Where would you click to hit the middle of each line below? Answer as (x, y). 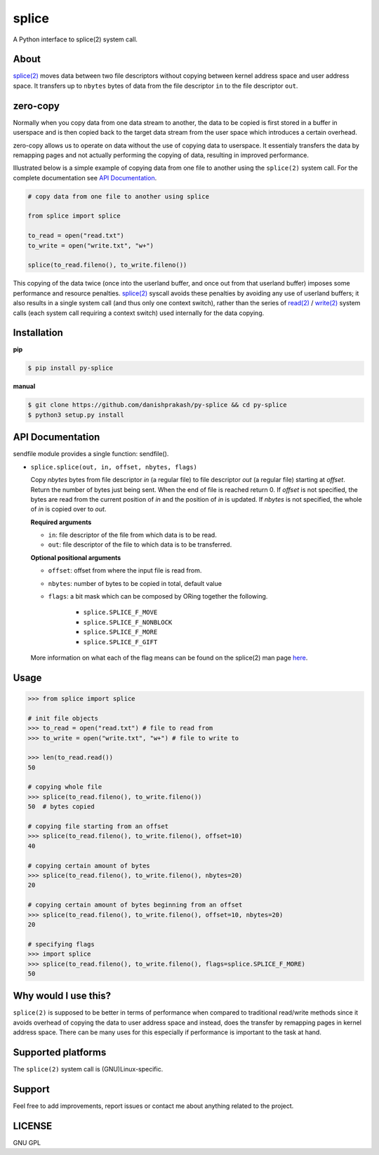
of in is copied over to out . (68, 509)
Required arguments (61, 522)
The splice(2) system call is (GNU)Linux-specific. (88, 1069)
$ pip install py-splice (71, 368)
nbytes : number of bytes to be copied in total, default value (135, 583)
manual (24, 387)
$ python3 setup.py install (76, 415)
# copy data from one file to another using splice (119, 196)
